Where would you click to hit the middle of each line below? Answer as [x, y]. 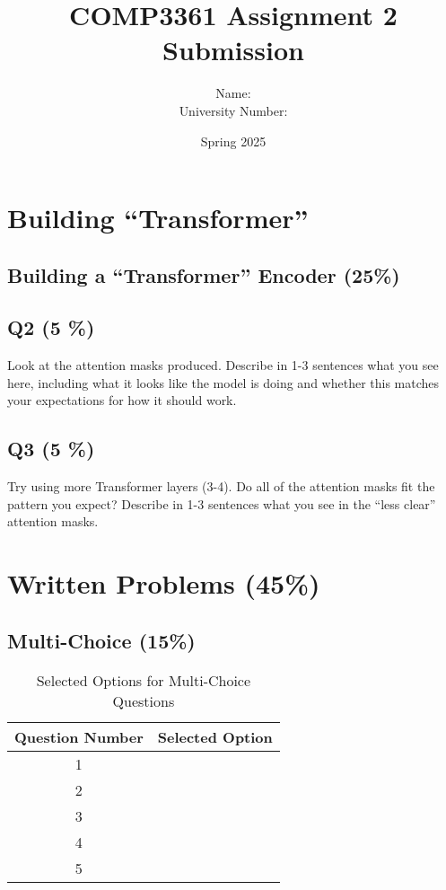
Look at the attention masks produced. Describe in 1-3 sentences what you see [223, 365]
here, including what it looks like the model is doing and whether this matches [223, 382]
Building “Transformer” [158, 218]
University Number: [233, 110]
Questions [144, 701]
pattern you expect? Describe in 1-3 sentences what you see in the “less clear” [222, 503]
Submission [233, 50]
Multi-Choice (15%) [101, 640]
